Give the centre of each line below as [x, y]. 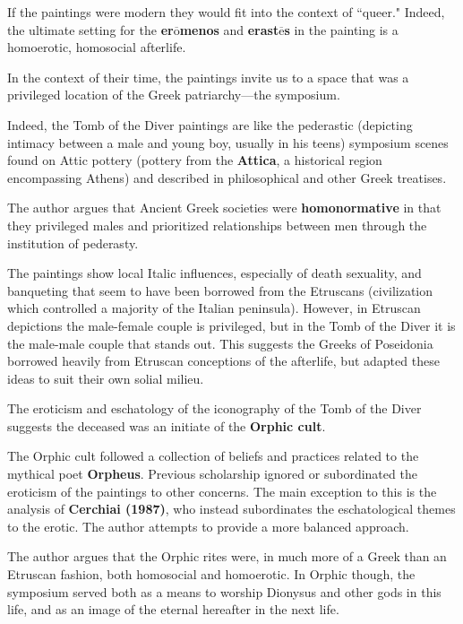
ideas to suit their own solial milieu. [106, 378]
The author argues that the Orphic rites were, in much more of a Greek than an [227, 556]
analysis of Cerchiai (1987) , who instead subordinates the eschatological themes [231, 509]
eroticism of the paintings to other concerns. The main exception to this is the [222, 491]
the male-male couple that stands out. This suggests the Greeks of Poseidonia [220, 343]
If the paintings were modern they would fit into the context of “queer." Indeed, [226, 12]
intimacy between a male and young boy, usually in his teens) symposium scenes [228, 142]
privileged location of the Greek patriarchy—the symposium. [174, 95]
